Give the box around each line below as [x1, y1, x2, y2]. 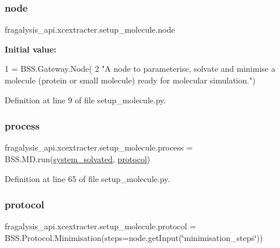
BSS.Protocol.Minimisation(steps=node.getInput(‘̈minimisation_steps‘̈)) [5, 232, 263, 243]
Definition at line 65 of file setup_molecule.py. [5, 172, 170, 184]
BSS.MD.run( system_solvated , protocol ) [5, 153, 150, 165]
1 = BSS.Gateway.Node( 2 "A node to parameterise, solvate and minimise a [5, 62, 275, 75]
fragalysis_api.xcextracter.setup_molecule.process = [5, 141, 193, 153]
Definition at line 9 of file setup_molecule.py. [5, 93, 166, 106]
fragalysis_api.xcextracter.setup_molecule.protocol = [5, 220, 197, 232]
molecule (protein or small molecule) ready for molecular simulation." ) [5, 74, 256, 86]
